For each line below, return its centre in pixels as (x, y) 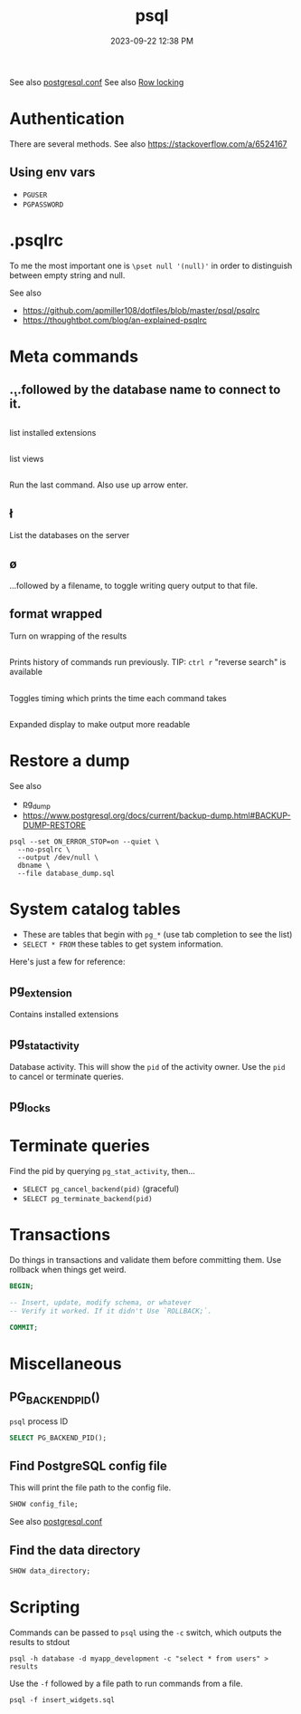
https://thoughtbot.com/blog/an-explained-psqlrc (115, 320)
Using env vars (52, 173)
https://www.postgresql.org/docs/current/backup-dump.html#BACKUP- (156, 815)
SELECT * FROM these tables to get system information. (122, 944)
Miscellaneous (66, 1363)
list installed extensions (53, 432)
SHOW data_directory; (50, 1571)
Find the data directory (75, 1550)
